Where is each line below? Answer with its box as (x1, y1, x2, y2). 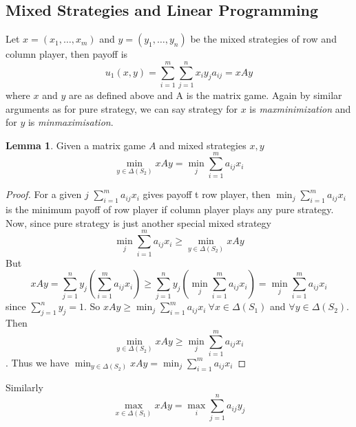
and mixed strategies (159, 138, 247, 152)
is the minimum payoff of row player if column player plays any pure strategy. (6, 202, 334, 217)
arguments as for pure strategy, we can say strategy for (6, 101, 238, 116)
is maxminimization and (249, 101, 351, 116)
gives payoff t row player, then (143, 187, 271, 201)
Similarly (6, 380, 43, 394)
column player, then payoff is (6, 47, 128, 61)
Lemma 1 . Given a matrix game (6, 138, 146, 152)
